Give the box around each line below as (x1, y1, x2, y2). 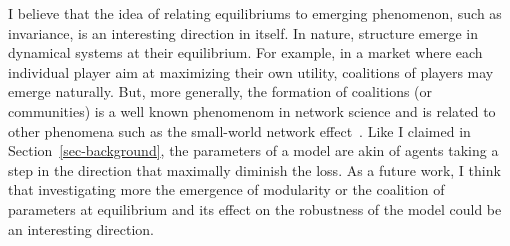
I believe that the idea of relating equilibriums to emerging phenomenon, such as (8, 3, 502, 23)
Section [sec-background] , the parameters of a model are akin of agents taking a (8, 140, 499, 161)
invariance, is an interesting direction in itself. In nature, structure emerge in (8, 22, 478, 43)
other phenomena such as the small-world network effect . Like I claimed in (8, 120, 471, 141)
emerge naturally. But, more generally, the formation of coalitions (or (8, 81, 433, 102)
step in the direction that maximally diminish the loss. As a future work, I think (8, 159, 501, 180)
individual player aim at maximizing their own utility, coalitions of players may (8, 61, 494, 82)
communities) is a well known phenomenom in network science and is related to (8, 100, 496, 121)
